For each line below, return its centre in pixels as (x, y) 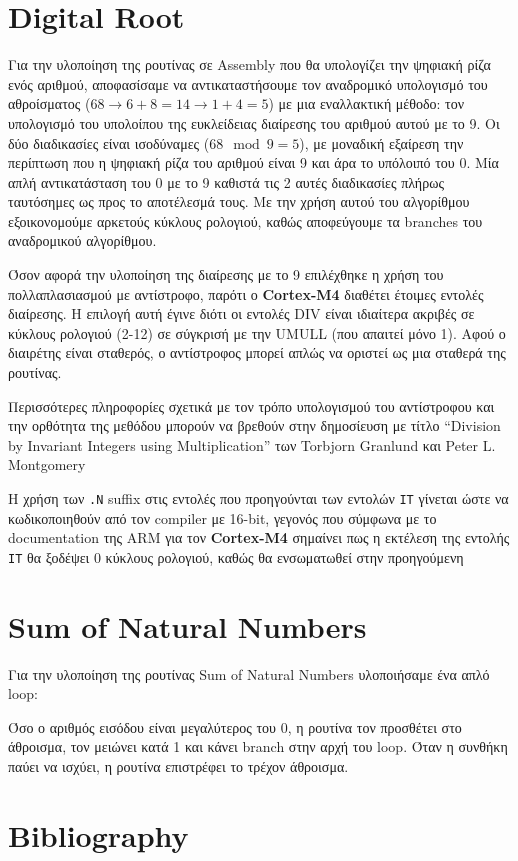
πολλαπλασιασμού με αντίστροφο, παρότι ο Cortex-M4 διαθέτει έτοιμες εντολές (246, 293)
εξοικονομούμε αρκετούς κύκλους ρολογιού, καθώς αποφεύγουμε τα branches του (245, 220)
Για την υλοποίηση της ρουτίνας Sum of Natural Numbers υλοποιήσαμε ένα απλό (249, 673)
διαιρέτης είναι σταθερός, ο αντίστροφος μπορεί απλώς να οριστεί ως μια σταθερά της (257, 352)
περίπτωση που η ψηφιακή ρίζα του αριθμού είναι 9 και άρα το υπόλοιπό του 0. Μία (253, 162)
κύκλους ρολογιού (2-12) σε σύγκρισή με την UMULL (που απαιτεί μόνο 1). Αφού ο (257, 332)
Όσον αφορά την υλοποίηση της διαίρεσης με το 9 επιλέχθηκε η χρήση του (226, 274)
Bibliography (98, 834)
